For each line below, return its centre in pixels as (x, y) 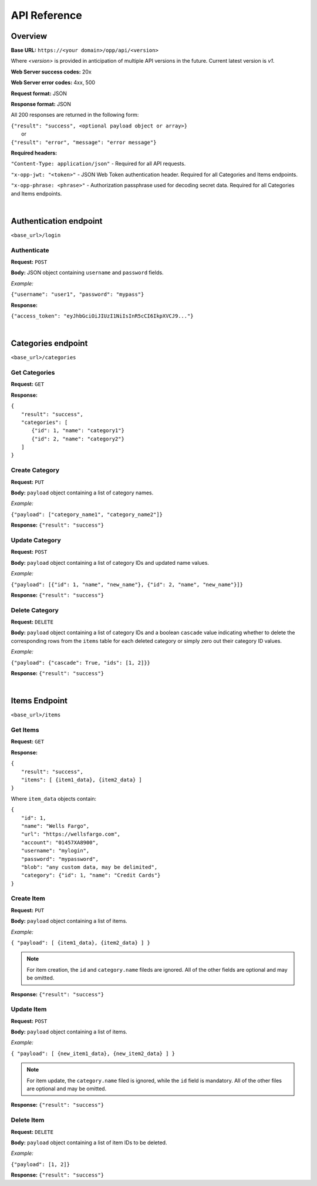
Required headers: (34, 153)
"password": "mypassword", (60, 859)
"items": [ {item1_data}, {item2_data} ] (82, 780)
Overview (29, 36)
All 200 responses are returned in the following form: (75, 115)
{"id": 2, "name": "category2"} (78, 439)
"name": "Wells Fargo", (55, 826)
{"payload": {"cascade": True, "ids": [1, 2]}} (81, 663)
